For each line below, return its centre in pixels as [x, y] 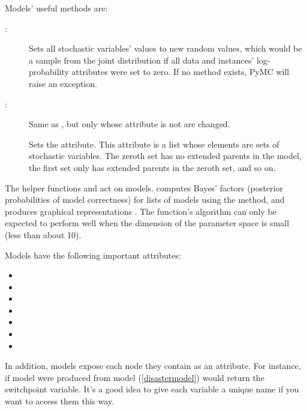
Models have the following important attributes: [93, 255]
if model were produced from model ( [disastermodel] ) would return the [135, 377]
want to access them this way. [60, 401]
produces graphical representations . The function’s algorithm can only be [141, 211]
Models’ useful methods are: [56, 8]
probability [49, 72]
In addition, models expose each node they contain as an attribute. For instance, [153, 366]
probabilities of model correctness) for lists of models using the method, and [145, 199]
